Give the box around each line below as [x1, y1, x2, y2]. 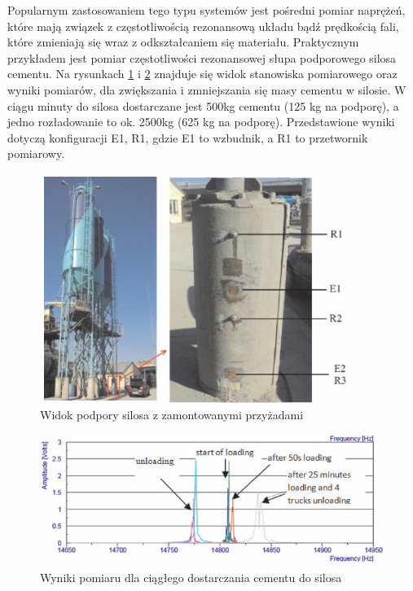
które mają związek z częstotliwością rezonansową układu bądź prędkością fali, [7, 17, 399, 34]
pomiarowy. [7, 145, 65, 162]
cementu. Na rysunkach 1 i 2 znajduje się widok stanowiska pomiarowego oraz [7, 65, 398, 82]
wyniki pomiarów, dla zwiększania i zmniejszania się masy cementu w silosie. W [7, 81, 406, 98]
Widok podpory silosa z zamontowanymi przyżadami [40, 406, 304, 423]
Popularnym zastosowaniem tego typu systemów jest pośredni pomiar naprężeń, [7, 2, 406, 18]
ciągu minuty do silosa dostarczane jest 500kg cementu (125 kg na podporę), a [7, 97, 399, 114]
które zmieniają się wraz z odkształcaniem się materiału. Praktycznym [7, 33, 359, 50]
